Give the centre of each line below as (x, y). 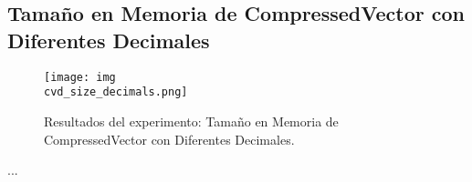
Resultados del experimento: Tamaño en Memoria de (191, 121)
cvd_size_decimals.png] (116, 92)
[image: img (80, 77)
